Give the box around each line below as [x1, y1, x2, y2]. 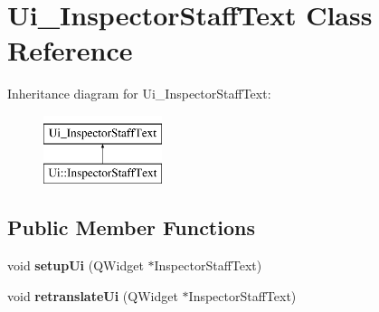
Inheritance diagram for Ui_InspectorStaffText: [7, 84, 271, 103]
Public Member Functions [7, 213, 255, 241]
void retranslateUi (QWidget [7, 286, 178, 305]
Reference [7, 32, 133, 69]
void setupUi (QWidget [7, 256, 144, 275]
